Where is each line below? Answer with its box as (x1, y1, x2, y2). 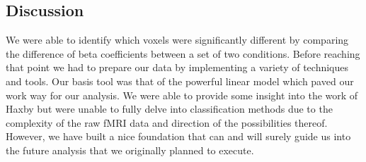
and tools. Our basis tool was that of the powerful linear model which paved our (6, 73, 354, 88)
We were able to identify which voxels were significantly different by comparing (6, 32, 349, 47)
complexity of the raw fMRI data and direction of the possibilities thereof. (6, 115, 328, 130)
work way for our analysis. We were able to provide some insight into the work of (6, 87, 358, 102)
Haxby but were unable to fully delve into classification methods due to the (6, 101, 333, 116)
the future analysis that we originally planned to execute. (6, 142, 254, 157)
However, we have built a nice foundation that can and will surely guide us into (6, 129, 351, 144)
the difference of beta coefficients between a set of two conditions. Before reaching (6, 46, 360, 61)
